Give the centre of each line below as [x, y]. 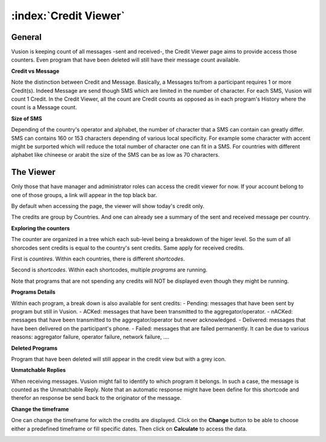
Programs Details [33, 292]
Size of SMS [27, 118]
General [27, 37]
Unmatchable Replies [39, 370]
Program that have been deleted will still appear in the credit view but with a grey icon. [119, 359]
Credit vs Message [35, 71]
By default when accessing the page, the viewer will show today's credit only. [108, 206]
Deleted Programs [34, 348]
